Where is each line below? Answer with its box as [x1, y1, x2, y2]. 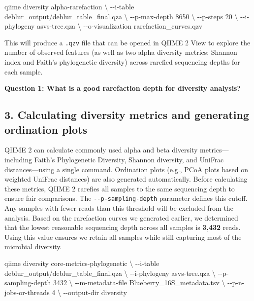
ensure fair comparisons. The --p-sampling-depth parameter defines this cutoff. [4, 193, 248, 203]
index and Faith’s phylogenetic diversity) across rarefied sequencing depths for [4, 57, 240, 67]
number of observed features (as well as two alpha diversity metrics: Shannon [4, 47, 237, 57]
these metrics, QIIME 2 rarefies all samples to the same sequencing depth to [4, 183, 235, 193]
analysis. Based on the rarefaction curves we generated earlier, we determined [4, 212, 238, 223]
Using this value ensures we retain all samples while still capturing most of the [4, 231, 242, 242]
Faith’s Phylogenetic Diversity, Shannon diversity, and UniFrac [34, 154, 224, 164]
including [4, 154, 32, 164]
